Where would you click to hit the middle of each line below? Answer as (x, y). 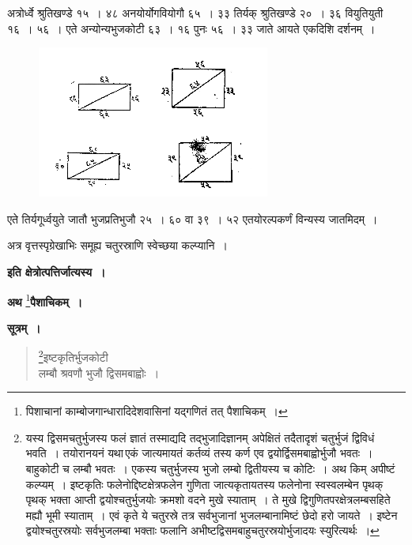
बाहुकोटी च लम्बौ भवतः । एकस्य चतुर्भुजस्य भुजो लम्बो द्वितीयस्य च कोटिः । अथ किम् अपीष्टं (210, 469)
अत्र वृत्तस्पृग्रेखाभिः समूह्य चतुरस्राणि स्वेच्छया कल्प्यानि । (117, 245)
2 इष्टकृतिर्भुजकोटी (73, 356)
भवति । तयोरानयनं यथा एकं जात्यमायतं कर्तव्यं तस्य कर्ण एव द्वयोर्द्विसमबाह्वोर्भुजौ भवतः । (199, 453)
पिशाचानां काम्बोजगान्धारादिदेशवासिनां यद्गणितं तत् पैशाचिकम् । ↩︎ (157, 411)
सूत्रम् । (24, 327)
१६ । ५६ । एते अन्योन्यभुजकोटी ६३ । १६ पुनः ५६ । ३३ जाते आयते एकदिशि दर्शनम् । (191, 28)
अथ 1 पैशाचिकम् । (45, 300)
